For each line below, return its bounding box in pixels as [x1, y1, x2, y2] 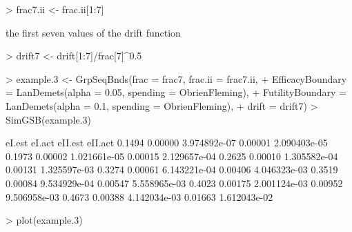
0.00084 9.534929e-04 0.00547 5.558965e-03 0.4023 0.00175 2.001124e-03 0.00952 [6, 175, 343, 190]
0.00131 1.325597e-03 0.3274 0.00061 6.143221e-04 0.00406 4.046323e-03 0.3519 [6, 162, 338, 177]
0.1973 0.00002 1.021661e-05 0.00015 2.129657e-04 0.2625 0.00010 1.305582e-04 [6, 148, 338, 163]
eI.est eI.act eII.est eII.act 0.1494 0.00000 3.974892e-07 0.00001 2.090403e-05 [6, 135, 328, 150]
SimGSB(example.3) [6, 112, 91, 126]
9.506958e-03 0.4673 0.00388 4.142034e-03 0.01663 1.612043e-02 [6, 189, 273, 204]
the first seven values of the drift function [6, 25, 181, 39]
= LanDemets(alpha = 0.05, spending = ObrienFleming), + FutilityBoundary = [6, 85, 347, 99]
